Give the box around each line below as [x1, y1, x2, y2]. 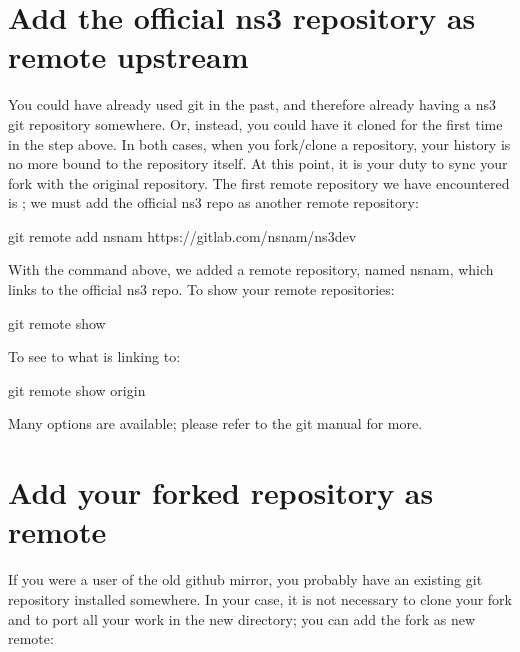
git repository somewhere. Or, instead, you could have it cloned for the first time [8, 113, 503, 134]
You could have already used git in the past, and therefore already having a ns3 [8, 94, 497, 115]
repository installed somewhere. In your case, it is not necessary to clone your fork [8, 588, 512, 609]
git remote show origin [8, 379, 146, 400]
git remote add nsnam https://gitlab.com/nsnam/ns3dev [8, 225, 357, 246]
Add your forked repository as [8, 472, 434, 513]
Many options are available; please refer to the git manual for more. [8, 413, 423, 434]
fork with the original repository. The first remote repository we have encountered [8, 172, 510, 193]
